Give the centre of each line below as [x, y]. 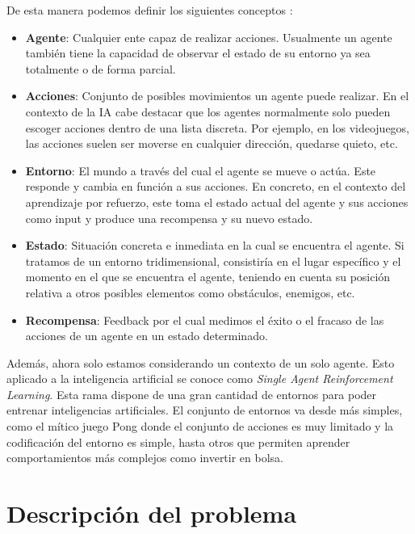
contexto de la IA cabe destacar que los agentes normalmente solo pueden [208, 111]
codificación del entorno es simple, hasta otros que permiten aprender [178, 441]
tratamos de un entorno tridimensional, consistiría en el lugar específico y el [213, 261]
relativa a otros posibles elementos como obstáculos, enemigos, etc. [190, 292]
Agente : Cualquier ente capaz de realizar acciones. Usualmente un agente [209, 37]
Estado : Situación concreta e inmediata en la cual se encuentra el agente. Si [215, 245]
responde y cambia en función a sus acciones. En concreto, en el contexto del [216, 186]
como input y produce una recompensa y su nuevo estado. [169, 218]
